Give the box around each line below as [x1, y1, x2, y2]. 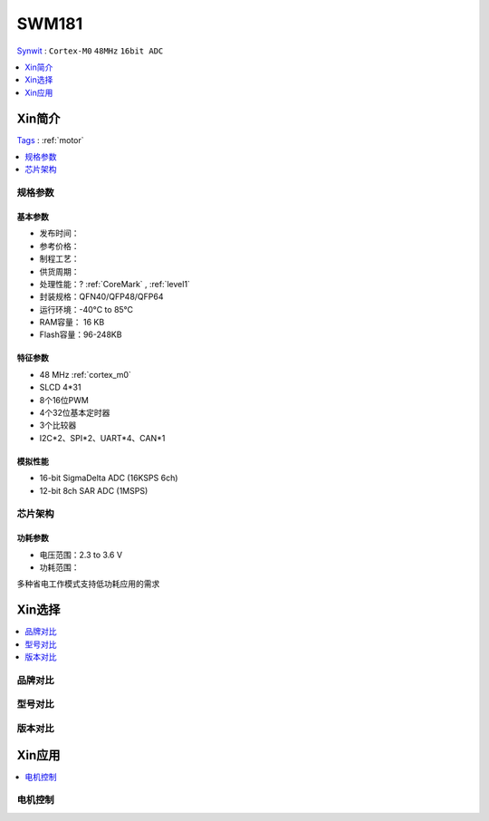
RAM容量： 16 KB [39, 317, 105, 328]
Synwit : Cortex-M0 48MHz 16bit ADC [16, 45, 164, 56]
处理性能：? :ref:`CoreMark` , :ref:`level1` [39, 278, 190, 289]
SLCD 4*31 [39, 382, 81, 393]
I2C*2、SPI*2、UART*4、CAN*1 [39, 432, 166, 443]
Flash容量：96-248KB [39, 329, 122, 340]
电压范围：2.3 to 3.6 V [39, 549, 122, 560]
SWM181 [16, 14, 83, 34]
